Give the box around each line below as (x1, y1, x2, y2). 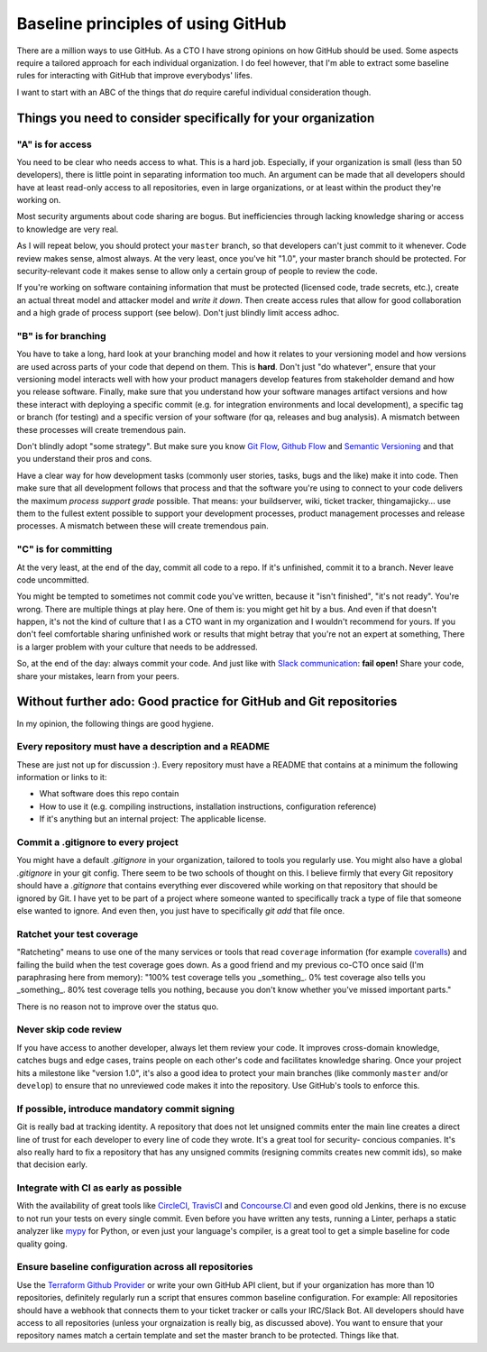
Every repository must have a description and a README (16, 740, 271, 753)
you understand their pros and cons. (16, 454, 152, 464)
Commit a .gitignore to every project (16, 836, 179, 849)
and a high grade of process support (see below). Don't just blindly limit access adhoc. (16, 308, 340, 318)
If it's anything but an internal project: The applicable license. (39, 814, 267, 824)
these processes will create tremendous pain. (16, 424, 187, 435)
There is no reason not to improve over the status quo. (16, 1001, 219, 1012)
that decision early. (16, 1159, 88, 1170)
